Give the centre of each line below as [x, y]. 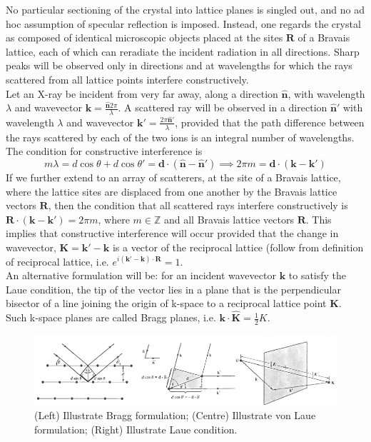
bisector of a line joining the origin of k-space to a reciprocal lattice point [166, 303]
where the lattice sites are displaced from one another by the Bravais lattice [172, 191]
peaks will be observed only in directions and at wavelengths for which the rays [179, 65]
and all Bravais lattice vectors [229, 219]
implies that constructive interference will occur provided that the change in [172, 233]
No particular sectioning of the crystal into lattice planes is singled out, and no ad [185, 9]
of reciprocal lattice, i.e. [57, 261]
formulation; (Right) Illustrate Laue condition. [136, 429]
